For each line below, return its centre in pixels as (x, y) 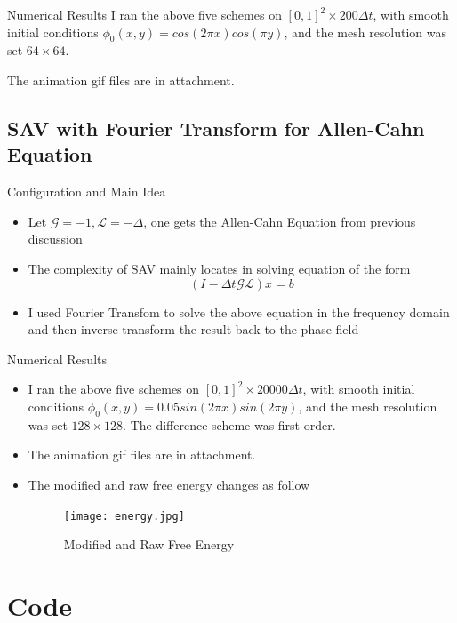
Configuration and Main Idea (87, 192)
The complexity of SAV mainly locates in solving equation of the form (219, 268)
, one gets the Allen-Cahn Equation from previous (280, 221)
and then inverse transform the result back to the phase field (193, 329)
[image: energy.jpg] (124, 516)
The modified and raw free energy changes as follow (169, 484)
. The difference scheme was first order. (229, 424)
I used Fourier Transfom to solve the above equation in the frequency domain (239, 311)
